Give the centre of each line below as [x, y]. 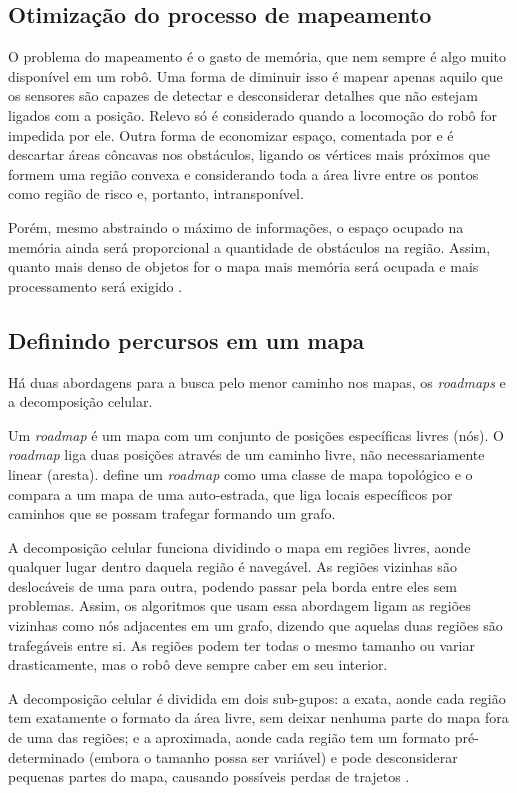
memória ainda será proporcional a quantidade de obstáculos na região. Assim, [249, 246]
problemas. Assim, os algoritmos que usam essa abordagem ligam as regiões [239, 605]
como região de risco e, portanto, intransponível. [156, 193]
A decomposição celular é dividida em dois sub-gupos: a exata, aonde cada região [257, 697]
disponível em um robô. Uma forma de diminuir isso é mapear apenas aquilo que [255, 75]
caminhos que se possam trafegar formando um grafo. [172, 513]
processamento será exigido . [95, 285]
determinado [46, 756]
